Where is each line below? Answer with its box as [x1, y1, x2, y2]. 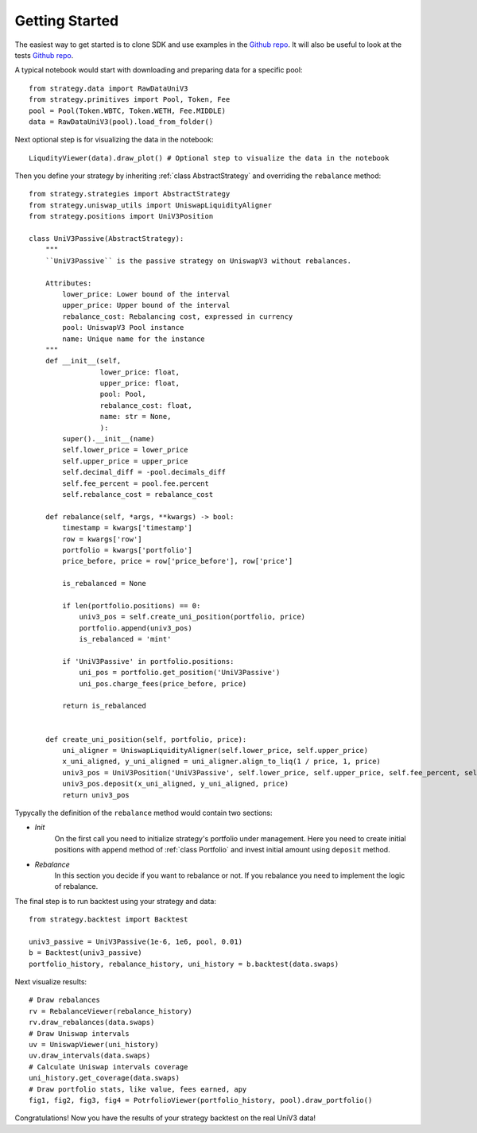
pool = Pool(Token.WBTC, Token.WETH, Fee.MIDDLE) [29, 106, 227, 115]
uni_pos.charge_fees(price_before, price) [79, 679, 247, 688]
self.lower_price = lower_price [62, 445, 188, 455]
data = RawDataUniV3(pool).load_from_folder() [29, 117, 214, 126]
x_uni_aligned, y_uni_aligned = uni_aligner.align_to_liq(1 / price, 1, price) [62, 757, 382, 766]
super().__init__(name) [62, 434, 155, 444]
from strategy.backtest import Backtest [29, 915, 188, 924]
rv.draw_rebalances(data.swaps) [29, 1018, 155, 1027]
